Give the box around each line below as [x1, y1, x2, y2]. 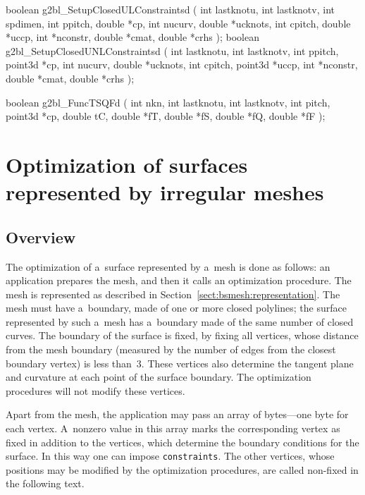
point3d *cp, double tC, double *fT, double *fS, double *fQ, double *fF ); [6, 109, 326, 123]
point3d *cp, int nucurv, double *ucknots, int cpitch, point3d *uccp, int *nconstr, [6, 57, 358, 72]
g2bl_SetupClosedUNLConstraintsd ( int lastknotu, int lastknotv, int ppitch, [6, 43, 339, 58]
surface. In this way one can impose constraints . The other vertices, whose [6, 448, 335, 463]
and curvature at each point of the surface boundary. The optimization [6, 369, 311, 384]
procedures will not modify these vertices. [6, 383, 185, 398]
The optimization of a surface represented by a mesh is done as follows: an [6, 259, 330, 274]
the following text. [6, 476, 85, 491]
